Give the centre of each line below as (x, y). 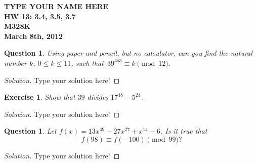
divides (98, 97)
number (15, 63)
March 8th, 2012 (34, 36)
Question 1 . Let (30, 131)
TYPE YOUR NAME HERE (56, 6)
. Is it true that (184, 131)
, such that (87, 63)
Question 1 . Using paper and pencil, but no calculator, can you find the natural (128, 53)
